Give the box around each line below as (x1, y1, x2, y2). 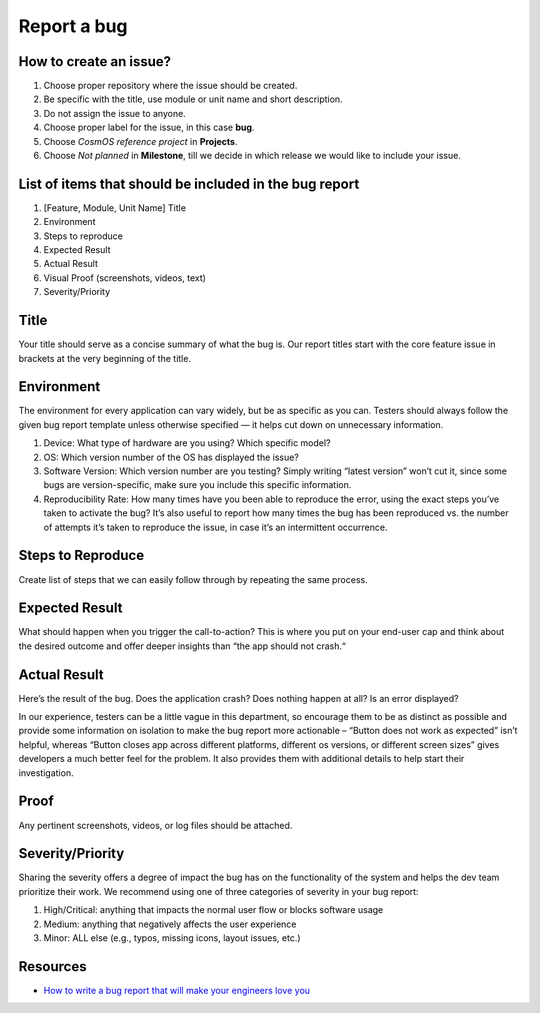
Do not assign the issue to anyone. (43, 107, 187, 119)
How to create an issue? (18, 53, 172, 70)
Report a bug (18, 15, 129, 37)
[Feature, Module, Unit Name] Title (43, 201, 187, 214)
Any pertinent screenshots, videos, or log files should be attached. (18, 819, 293, 831)
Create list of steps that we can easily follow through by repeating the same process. (18, 573, 369, 585)
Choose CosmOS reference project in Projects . (43, 135, 238, 147)
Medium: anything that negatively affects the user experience (43, 918, 297, 930)
